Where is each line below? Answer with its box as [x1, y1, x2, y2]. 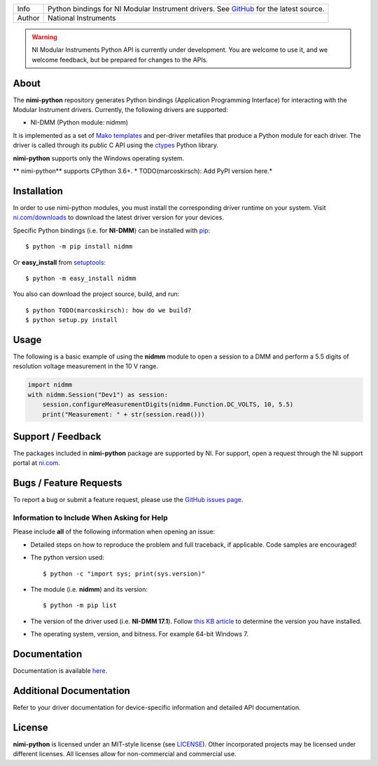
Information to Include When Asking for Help [13, 513, 168, 523]
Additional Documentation [13, 685, 131, 697]
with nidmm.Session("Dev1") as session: [27, 391, 168, 398]
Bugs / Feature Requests [13, 477, 122, 489]
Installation [13, 185, 63, 197]
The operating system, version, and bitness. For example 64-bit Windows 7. [30, 630, 248, 639]
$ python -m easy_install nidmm [25, 274, 136, 282]
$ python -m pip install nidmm [25, 242, 133, 251]
